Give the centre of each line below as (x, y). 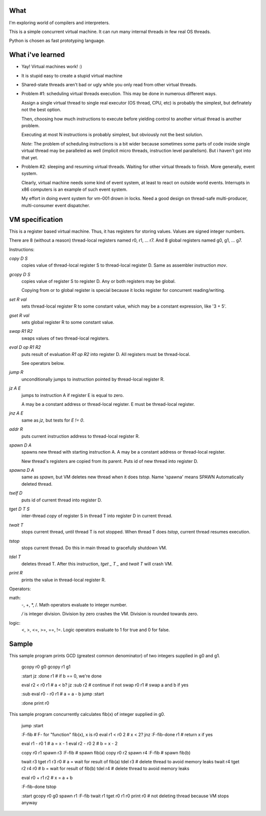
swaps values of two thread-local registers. (66, 338)
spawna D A (22, 470)
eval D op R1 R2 (25, 347)
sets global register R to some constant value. (68, 322)
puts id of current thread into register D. (62, 500)
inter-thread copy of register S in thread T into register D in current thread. (97, 516)
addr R (16, 429)
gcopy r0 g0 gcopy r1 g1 (46, 667)
